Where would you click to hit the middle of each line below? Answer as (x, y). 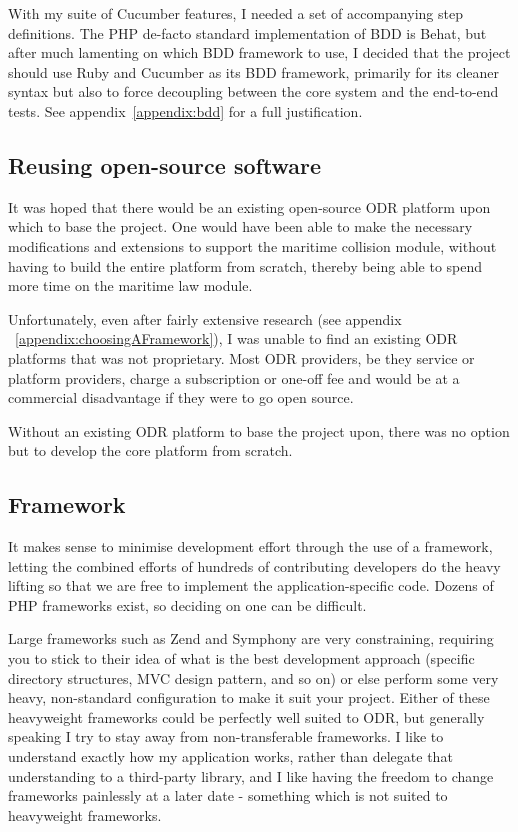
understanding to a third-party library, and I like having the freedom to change (251, 775)
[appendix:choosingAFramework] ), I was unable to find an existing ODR (236, 338)
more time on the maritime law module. (130, 285)
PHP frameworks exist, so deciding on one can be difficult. (187, 604)
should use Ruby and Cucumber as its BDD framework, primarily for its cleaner (254, 71)
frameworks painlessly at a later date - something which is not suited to (228, 795)
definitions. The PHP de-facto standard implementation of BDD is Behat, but (247, 32)
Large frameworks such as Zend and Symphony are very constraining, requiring (251, 638)
